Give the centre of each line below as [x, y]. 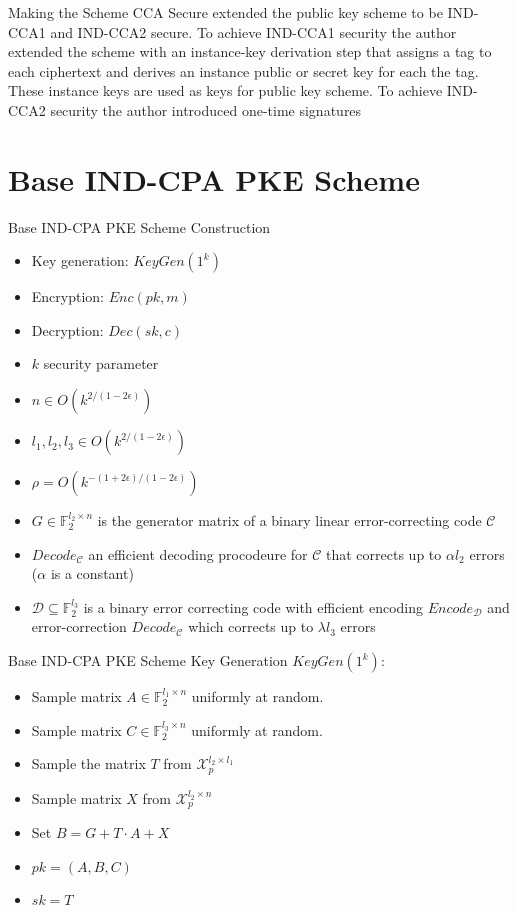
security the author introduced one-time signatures [206, 109]
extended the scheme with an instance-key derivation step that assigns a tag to [250, 51]
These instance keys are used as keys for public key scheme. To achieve [225, 90]
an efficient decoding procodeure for [198, 553]
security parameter [101, 363]
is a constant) [92, 573]
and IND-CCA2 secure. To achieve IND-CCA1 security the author [253, 31]
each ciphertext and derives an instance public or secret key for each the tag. [243, 70]
